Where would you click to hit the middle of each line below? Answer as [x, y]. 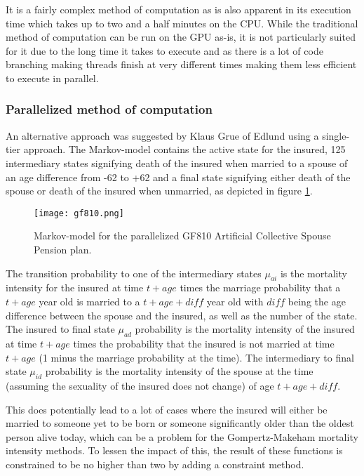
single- [336, 135]
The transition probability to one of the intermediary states [134, 273]
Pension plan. [63, 249]
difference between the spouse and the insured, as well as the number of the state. [182, 315]
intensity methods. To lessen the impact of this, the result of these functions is [174, 450]
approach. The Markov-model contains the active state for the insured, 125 [184, 149]
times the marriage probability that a [260, 287]
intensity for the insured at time [75, 287]
